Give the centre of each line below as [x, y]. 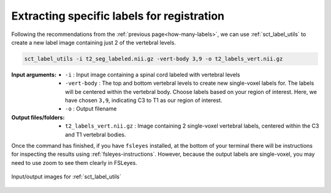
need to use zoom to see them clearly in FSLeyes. [74, 162]
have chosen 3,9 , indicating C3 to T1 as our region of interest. [144, 100]
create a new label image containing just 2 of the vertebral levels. [93, 42]
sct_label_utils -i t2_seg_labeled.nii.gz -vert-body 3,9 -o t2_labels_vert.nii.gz [154, 59]
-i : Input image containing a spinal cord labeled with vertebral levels [153, 75]
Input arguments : [34, 75]
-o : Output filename [91, 109]
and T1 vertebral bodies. [96, 134]
